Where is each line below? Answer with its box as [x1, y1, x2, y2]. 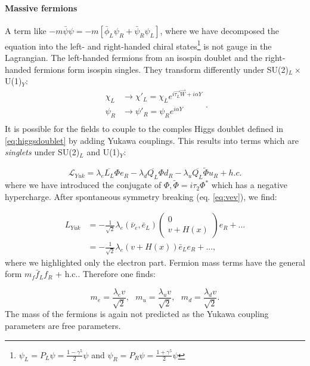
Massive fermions [5, 1, 77, 14]
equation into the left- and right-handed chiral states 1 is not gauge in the [5, 38, 272, 52]
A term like [5, 24, 46, 36]
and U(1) [86, 146, 120, 158]
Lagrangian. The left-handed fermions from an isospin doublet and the [5, 51, 262, 64]
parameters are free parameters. [5, 319, 121, 331]
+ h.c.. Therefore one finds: [55, 267, 156, 280]
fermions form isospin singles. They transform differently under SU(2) [34, 63, 289, 75]
